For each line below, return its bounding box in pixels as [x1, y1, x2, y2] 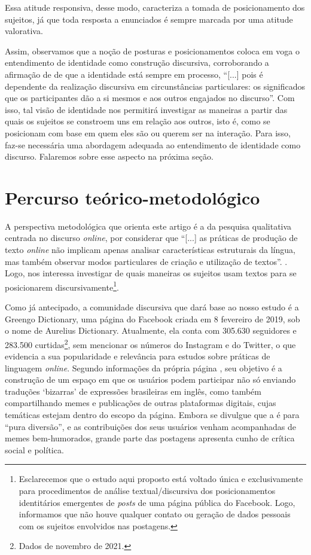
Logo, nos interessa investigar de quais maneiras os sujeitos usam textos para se [5, 267, 297, 279]
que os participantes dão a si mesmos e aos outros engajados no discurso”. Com [5, 92, 295, 104]
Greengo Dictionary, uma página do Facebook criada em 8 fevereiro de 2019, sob [5, 312, 300, 325]
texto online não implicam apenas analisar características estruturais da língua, [5, 243, 295, 256]
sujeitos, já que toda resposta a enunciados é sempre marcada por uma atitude [5, 13, 293, 25]
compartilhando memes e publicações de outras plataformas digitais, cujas [5, 397, 276, 409]
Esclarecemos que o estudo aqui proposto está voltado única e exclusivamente [19, 472, 303, 485]
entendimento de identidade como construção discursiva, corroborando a [5, 56, 269, 69]
